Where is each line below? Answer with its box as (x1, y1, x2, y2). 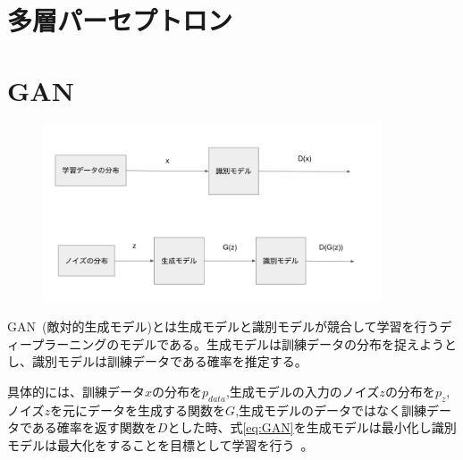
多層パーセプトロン (7, 2, 233, 38)
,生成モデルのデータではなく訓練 (235, 400, 427, 419)
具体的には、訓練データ (7, 381, 145, 400)
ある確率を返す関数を (31, 418, 157, 437)
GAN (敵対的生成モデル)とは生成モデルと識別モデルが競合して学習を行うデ (7, 317, 452, 336)
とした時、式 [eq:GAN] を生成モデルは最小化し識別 (167, 418, 457, 437)
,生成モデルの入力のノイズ (225, 381, 380, 400)
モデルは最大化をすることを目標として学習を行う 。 (7, 435, 314, 454)
